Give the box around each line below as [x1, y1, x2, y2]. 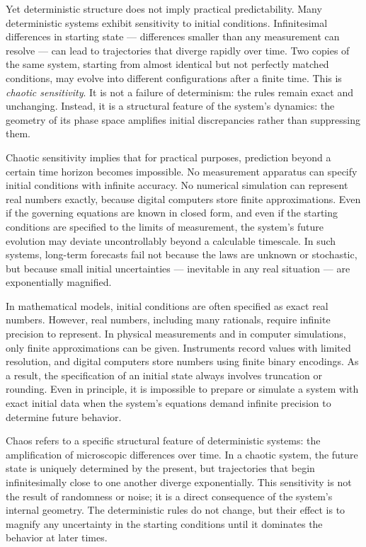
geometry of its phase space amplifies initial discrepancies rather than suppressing [6, 112, 360, 127]
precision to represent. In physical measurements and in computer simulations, [6, 326, 346, 341]
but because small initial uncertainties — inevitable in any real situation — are [6, 260, 350, 275]
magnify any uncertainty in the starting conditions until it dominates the [6, 516, 323, 531]
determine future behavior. [6, 409, 122, 424]
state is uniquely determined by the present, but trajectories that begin [6, 461, 315, 476]
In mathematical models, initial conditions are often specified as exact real [6, 298, 328, 313]
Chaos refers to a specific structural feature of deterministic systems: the [6, 433, 321, 448]
